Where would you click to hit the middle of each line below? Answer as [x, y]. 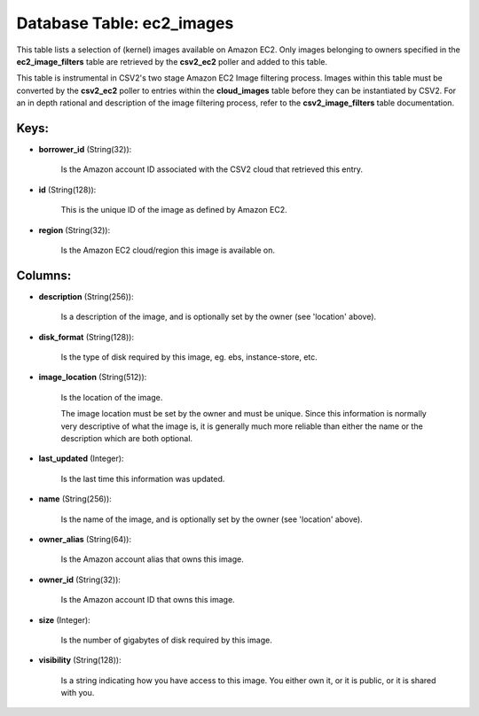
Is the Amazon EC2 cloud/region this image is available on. [168, 250]
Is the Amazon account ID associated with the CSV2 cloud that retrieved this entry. [212, 169]
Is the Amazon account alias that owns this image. [152, 559]
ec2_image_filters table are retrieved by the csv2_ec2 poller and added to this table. [172, 61]
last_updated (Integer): [81, 459]
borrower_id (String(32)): [85, 150]
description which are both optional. [127, 438]
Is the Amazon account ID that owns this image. [148, 600]
